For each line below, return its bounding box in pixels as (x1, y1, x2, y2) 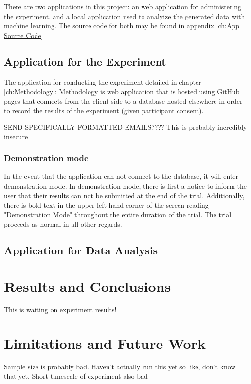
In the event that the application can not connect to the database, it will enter (4, 171, 238, 181)
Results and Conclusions (4, 276, 171, 296)
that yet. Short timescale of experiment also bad (4, 371, 148, 381)
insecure (4, 131, 28, 141)
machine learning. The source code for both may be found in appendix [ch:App (4, 20, 240, 31)
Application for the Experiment (4, 54, 166, 69)
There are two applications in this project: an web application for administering (4, 1, 242, 11)
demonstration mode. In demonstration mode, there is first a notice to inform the (4, 180, 247, 191)
